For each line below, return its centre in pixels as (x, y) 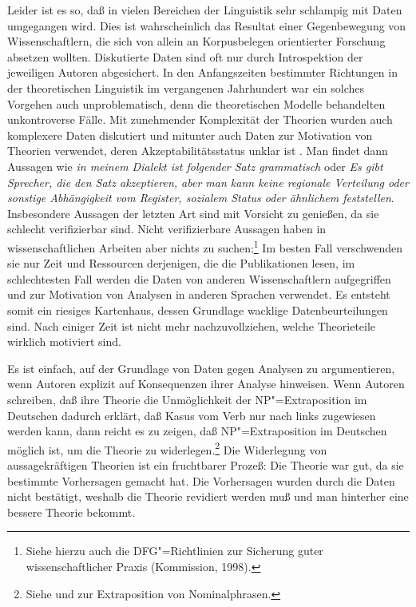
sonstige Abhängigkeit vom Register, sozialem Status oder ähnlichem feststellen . (201, 198)
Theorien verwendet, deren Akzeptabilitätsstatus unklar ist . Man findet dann (198, 151)
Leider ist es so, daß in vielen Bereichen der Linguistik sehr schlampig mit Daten (205, 10)
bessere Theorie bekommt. (71, 512)
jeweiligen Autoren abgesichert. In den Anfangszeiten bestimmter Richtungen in (202, 72)
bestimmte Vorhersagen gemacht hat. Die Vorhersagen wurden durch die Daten (201, 480)
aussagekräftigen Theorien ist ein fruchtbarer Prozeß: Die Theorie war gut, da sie (206, 464)
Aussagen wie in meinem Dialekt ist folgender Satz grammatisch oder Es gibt (195, 166)
